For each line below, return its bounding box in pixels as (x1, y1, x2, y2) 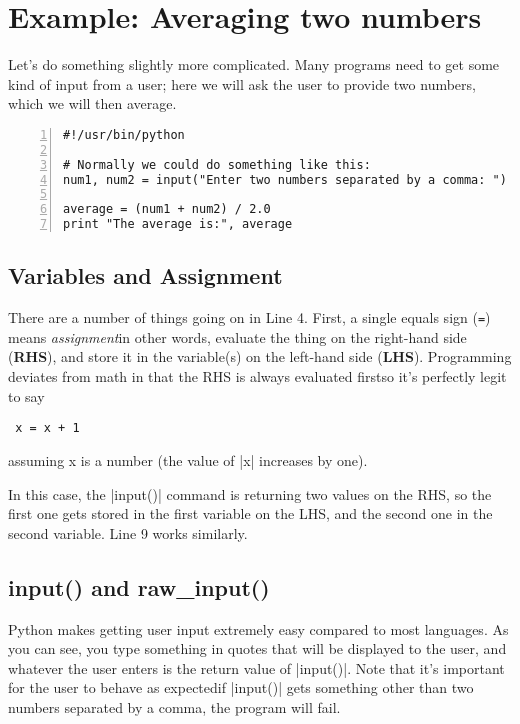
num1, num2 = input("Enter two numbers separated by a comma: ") (63, 172, 507, 187)
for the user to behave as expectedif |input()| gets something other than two (8, 677, 474, 698)
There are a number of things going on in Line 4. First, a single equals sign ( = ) (8, 307, 491, 328)
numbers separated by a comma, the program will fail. (8, 696, 341, 717)
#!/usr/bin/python (63, 127, 185, 142)
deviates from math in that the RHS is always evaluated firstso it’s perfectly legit (8, 366, 507, 387)
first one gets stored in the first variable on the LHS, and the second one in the (8, 503, 493, 524)
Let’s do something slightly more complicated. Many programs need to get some (8, 54, 500, 75)
